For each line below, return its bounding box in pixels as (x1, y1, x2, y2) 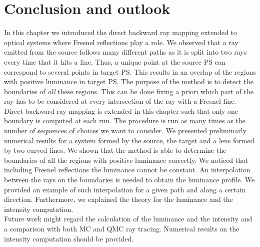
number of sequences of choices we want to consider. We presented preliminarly (4, 125, 247, 136)
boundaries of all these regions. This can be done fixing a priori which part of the (4, 86, 253, 96)
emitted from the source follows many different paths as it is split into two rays (4, 47, 247, 57)
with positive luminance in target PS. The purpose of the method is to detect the (4, 76, 254, 87)
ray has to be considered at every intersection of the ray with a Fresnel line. (4, 96, 236, 106)
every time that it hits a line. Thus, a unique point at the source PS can (4, 56, 225, 67)
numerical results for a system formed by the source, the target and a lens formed (4, 135, 254, 145)
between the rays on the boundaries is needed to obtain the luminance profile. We (4, 174, 255, 185)
